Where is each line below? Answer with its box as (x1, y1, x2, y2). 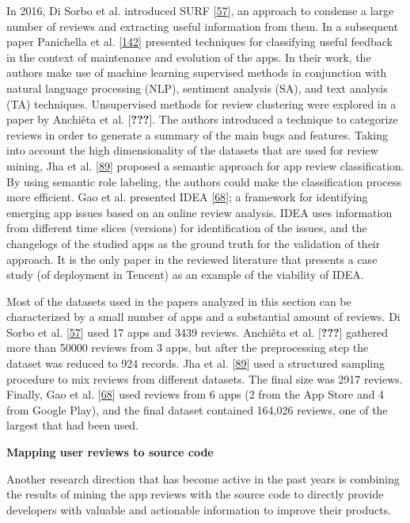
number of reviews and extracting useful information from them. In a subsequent (6, 17, 399, 34)
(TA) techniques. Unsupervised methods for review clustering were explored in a (6, 95, 397, 112)
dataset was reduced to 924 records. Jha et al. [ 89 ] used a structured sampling (6, 355, 385, 372)
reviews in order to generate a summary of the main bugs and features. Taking (6, 126, 388, 143)
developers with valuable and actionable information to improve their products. (6, 501, 392, 517)
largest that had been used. (6, 417, 139, 433)
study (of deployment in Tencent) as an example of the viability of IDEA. (6, 266, 364, 283)
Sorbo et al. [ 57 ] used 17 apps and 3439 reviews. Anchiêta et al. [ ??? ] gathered (6, 323, 389, 340)
